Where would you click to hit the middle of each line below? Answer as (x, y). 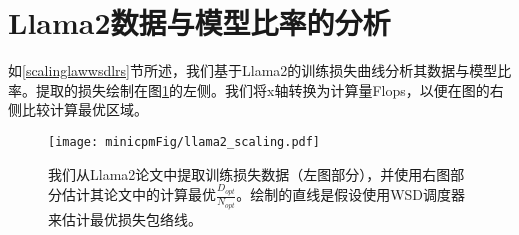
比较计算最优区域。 (84, 109)
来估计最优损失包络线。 (125, 218)
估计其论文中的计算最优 (138, 194)
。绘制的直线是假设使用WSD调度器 (351, 194)
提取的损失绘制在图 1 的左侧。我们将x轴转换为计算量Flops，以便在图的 (262, 89)
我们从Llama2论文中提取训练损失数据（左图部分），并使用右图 (249, 173)
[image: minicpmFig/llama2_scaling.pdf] (184, 141)
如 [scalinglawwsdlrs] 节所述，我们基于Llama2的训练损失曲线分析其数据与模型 (253, 70)
